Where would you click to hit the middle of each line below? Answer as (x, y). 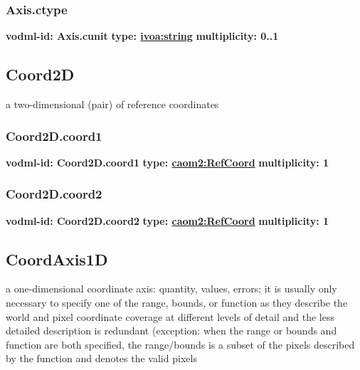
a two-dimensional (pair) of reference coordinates (112, 104)
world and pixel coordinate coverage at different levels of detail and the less (170, 316)
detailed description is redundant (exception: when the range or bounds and (171, 331)
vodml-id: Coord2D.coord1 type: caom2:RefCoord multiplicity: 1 (168, 162)
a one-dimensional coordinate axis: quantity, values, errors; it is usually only (171, 289)
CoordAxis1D (57, 259)
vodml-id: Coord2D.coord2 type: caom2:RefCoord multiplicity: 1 (168, 220)
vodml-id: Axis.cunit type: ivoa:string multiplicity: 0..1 (142, 36)
